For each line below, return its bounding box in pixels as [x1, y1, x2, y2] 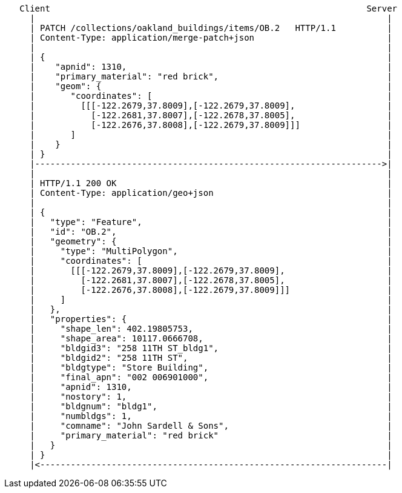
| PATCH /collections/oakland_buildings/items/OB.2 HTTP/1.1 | [30, 23, 392, 33]
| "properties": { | [30, 314, 392, 324]
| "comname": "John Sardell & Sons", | [30, 421, 392, 431]
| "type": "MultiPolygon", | [30, 246, 392, 256]
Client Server [19, 4, 398, 13]
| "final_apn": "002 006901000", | [30, 372, 392, 382]
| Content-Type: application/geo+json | [30, 188, 392, 198]
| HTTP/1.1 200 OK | [30, 178, 392, 188]
